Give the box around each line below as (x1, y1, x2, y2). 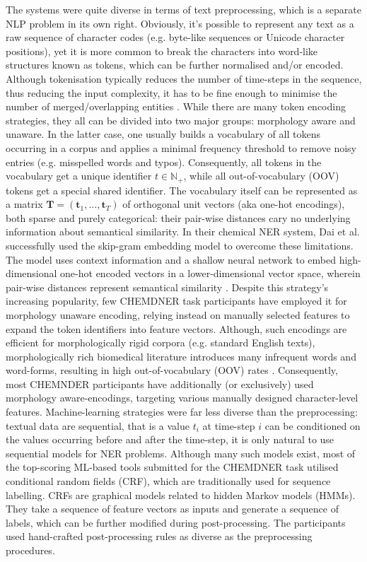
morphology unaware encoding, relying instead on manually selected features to (6, 307, 350, 322)
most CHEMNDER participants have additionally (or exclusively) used (6, 376, 314, 391)
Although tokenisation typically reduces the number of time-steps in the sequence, (6, 71, 362, 86)
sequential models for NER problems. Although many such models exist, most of (6, 445, 356, 460)
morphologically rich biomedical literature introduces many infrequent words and (6, 349, 356, 363)
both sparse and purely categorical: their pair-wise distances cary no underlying (6, 210, 351, 225)
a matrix (6, 197, 43, 211)
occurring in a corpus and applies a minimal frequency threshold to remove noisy (6, 140, 357, 155)
